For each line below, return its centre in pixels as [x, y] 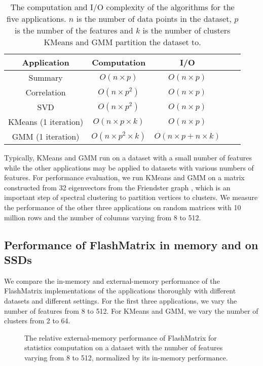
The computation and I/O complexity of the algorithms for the [122, 7]
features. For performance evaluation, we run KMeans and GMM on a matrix [124, 177]
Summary [46, 77]
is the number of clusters [186, 30]
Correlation [46, 92]
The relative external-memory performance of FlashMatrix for [121, 337]
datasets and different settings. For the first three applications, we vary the [121, 300]
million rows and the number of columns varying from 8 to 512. [103, 217]
